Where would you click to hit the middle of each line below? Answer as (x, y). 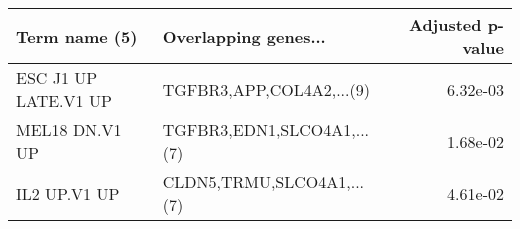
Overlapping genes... (244, 36)
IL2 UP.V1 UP (68, 193)
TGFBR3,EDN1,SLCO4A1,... (266, 129)
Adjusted (445, 24)
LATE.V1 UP (64, 100)
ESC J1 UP (57, 77)
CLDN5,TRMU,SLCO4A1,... (263, 181)
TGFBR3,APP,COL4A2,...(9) (266, 89)
